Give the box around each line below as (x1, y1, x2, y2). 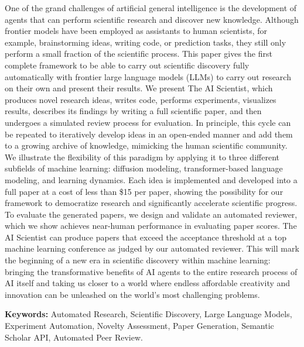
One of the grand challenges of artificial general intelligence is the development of (5, 2, 297, 13)
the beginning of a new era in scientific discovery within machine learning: (5, 254, 271, 266)
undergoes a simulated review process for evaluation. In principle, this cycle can (5, 116, 291, 128)
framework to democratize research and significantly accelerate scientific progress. (5, 197, 298, 209)
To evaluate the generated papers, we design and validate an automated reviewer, (5, 208, 298, 220)
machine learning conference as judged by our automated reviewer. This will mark (5, 242, 299, 255)
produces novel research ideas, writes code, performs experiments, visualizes (5, 93, 276, 105)
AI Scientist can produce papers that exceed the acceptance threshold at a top (5, 231, 286, 243)
